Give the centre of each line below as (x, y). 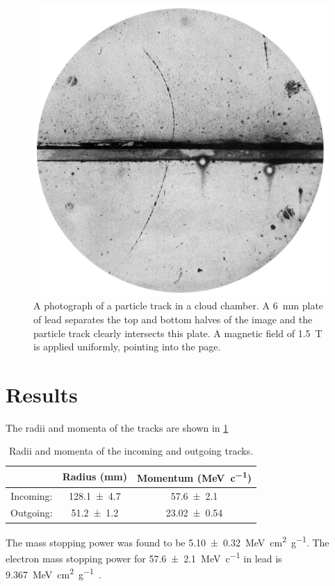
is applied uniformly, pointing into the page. (127, 347)
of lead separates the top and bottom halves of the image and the (173, 319)
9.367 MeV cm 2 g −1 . (54, 573)
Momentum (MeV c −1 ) (194, 477)
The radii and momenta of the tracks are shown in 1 (117, 427)
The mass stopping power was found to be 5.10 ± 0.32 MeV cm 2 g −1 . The (167, 541)
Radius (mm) (95, 476)
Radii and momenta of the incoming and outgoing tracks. (131, 451)
